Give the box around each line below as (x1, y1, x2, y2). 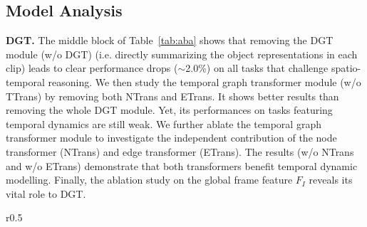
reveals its (309, 172, 353, 187)
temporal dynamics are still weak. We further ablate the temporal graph (6, 116, 321, 131)
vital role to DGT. (6, 186, 86, 201)
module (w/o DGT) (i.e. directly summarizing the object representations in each (6, 46, 358, 61)
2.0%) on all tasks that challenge (185, 60, 329, 75)
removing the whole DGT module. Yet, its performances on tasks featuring (6, 102, 333, 117)
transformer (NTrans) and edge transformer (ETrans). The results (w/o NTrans (6, 144, 354, 159)
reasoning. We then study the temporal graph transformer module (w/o (48, 74, 361, 89)
